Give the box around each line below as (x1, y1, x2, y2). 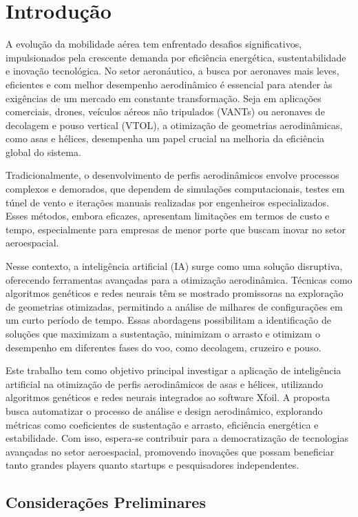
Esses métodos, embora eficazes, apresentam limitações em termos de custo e (6, 208, 330, 223)
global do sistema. (6, 144, 81, 159)
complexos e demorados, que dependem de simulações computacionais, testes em (6, 182, 345, 196)
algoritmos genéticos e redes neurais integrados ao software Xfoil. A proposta (6, 390, 330, 404)
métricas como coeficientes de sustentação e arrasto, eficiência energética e (6, 417, 319, 431)
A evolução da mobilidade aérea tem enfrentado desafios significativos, (6, 37, 302, 51)
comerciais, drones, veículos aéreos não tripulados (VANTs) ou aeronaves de (6, 104, 325, 119)
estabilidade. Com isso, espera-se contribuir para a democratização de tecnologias (6, 431, 349, 445)
